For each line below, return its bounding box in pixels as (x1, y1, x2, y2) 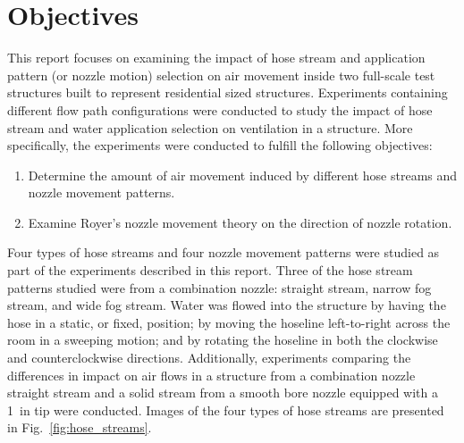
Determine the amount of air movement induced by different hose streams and (28, 165, 458, 184)
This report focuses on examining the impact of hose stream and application (7, 48, 426, 67)
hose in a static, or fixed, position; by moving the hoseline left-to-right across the (7, 313, 451, 331)
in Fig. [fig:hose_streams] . (7, 418, 152, 437)
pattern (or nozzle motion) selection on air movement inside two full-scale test (7, 65, 435, 84)
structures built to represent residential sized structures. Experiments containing (7, 83, 448, 102)
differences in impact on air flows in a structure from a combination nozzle (7, 365, 416, 384)
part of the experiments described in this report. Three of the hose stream (7, 261, 413, 280)
